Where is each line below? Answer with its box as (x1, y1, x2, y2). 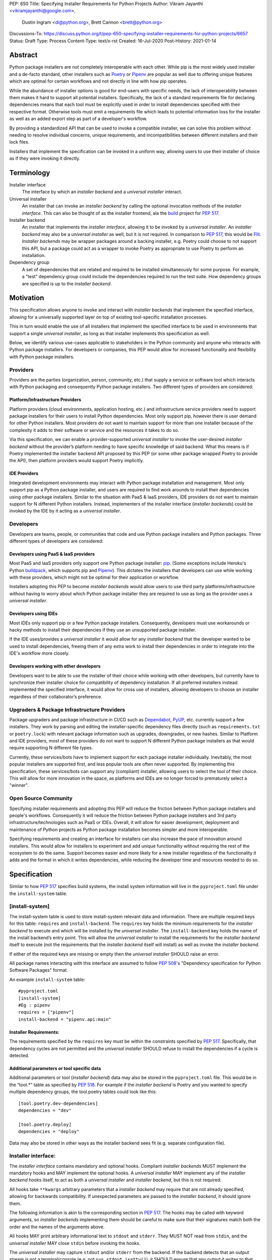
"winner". (9, 782, 29, 788)
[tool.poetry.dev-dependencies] (18, 1100, 98, 1106)
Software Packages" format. (9, 967, 68, 973)
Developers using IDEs (9, 610, 58, 617)
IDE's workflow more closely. (9, 650, 70, 656)
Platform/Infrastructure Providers (9, 397, 82, 403)
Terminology (9, 168, 50, 177)
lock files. (9, 139, 30, 145)
